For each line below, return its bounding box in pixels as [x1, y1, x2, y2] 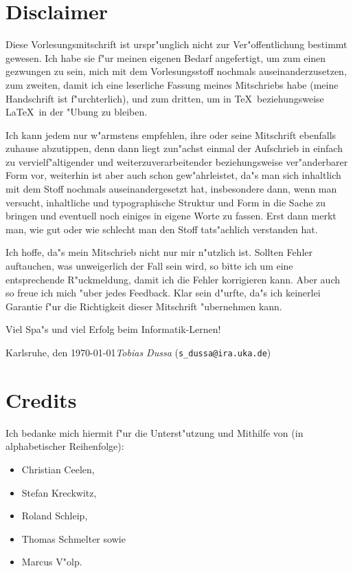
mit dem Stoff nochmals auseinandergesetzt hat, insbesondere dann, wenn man [5, 182, 337, 196]
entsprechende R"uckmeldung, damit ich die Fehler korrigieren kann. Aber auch [5, 272, 341, 286]
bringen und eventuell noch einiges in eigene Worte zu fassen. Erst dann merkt [5, 208, 337, 223]
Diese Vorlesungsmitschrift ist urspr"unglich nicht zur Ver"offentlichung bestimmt [5, 37, 348, 52]
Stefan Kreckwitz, [21, 485, 97, 499]
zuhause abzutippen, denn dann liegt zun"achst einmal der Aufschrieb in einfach [5, 141, 343, 155]
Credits [5, 385, 77, 413]
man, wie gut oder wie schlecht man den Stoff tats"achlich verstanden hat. [5, 221, 318, 236]
